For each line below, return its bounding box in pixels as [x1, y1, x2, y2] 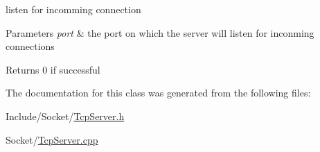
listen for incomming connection [6, 2, 141, 16]
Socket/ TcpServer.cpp [6, 132, 98, 146]
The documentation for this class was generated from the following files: [6, 85, 311, 100]
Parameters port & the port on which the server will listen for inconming [6, 25, 314, 40]
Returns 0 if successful [6, 62, 100, 76]
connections [6, 39, 55, 53]
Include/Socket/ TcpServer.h [6, 108, 125, 123]
